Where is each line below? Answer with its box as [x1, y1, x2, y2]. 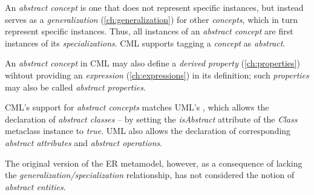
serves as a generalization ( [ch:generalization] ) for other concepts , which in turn [5, 13, 298, 25]
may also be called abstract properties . [5, 80, 146, 93]
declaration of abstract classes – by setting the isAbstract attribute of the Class [5, 112, 298, 125]
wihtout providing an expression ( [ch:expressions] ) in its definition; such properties [5, 68, 309, 81]
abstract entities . [5, 180, 66, 193]
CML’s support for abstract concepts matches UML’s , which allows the [5, 101, 269, 113]
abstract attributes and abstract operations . [5, 136, 163, 149]
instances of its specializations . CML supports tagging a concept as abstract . [5, 36, 286, 49]
